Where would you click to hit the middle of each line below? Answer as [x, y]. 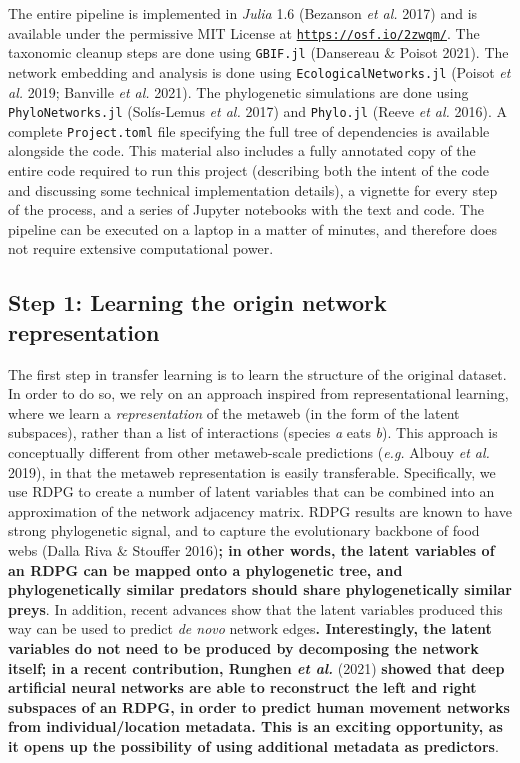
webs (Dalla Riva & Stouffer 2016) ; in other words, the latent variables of [251, 549]
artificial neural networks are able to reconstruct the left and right [242, 687]
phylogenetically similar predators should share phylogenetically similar [260, 589]
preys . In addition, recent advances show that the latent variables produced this [255, 608]
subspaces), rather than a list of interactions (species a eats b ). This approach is [253, 432]
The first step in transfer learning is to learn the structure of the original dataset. [257, 373]
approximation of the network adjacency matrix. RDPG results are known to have [260, 510]
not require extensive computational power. [141, 248]
